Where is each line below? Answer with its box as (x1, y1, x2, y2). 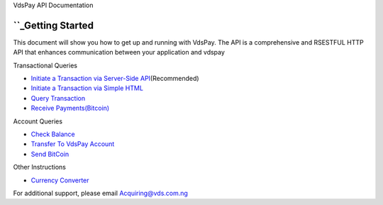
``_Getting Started (13, 19, 94, 31)
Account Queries (13, 117, 63, 126)
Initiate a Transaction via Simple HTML (30, 84, 143, 92)
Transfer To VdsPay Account (30, 140, 115, 148)
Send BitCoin (30, 150, 70, 158)
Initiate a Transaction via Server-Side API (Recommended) (30, 74, 199, 83)
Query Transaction (30, 94, 85, 102)
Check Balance (30, 130, 75, 138)
